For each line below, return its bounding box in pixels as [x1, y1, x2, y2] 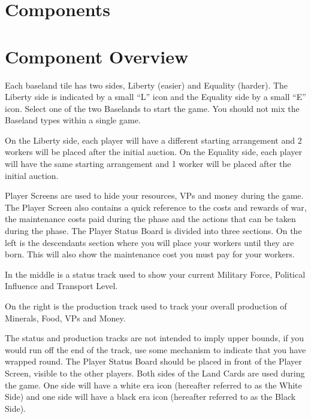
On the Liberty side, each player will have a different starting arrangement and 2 [5, 133, 302, 146]
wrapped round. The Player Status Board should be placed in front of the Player [5, 355, 302, 368]
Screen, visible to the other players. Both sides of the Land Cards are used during [5, 366, 305, 379]
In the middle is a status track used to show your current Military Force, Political [5, 268, 306, 280]
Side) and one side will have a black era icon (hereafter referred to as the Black [5, 390, 296, 403]
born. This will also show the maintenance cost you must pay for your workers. [5, 248, 295, 260]
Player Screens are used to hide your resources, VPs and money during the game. [5, 189, 304, 202]
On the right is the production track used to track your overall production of [5, 300, 287, 312]
